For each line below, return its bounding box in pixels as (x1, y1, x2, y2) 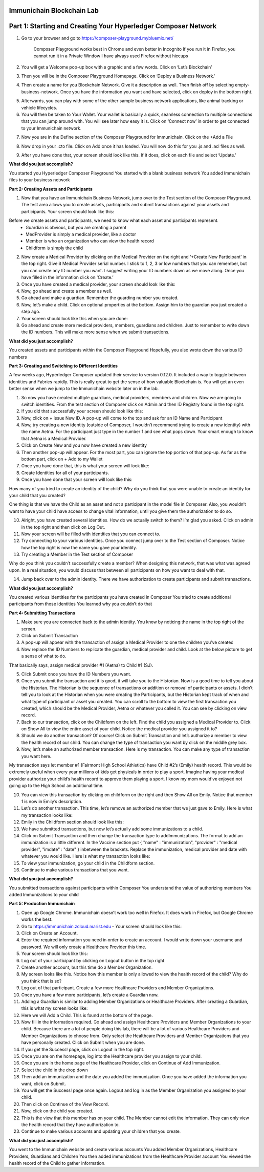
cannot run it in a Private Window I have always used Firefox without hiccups (33, 53, 188, 59)
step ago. (21, 308, 41, 315)
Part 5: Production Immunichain (9, 901, 75, 907)
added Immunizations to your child (9, 892, 79, 898)
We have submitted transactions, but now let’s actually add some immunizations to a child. (21, 826, 203, 832)
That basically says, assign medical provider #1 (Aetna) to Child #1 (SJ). (9, 662, 154, 668)
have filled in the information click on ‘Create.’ (21, 274, 113, 281)
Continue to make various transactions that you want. (21, 867, 129, 872)
